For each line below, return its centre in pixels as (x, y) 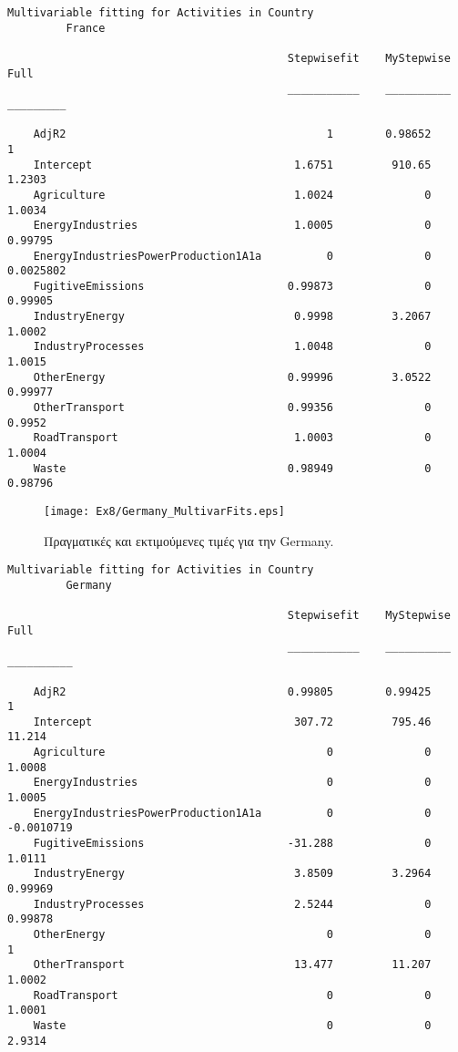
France (86, 28)
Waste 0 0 (232, 1025)
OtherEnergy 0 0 (232, 934)
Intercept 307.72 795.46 (232, 722)
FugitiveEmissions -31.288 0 (232, 844)
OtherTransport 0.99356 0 (232, 408)
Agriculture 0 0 (232, 753)
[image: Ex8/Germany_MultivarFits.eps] (164, 511)
